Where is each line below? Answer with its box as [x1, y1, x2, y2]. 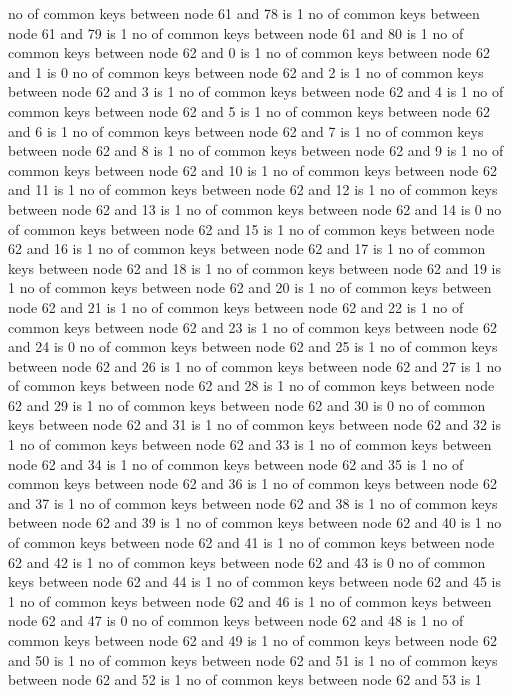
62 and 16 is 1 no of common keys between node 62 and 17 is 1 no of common [8, 238, 486, 259]
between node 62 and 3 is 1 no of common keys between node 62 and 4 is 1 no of [8, 81, 504, 102]
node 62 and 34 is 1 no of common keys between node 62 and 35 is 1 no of [8, 453, 464, 474]
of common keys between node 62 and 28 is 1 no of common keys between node [8, 375, 495, 396]
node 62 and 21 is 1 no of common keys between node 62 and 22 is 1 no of [8, 296, 464, 317]
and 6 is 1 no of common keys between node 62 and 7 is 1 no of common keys [8, 120, 484, 141]
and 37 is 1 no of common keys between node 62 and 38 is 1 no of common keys [8, 492, 498, 513]
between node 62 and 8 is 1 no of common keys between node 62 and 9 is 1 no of [8, 140, 504, 161]
